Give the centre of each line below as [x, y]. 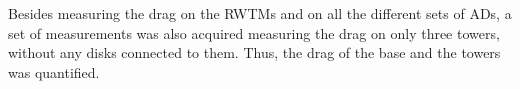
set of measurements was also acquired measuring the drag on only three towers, [254, 32]
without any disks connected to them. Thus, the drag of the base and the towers [254, 52]
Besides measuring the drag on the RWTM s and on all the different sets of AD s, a [260, 13]
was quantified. [54, 71]
